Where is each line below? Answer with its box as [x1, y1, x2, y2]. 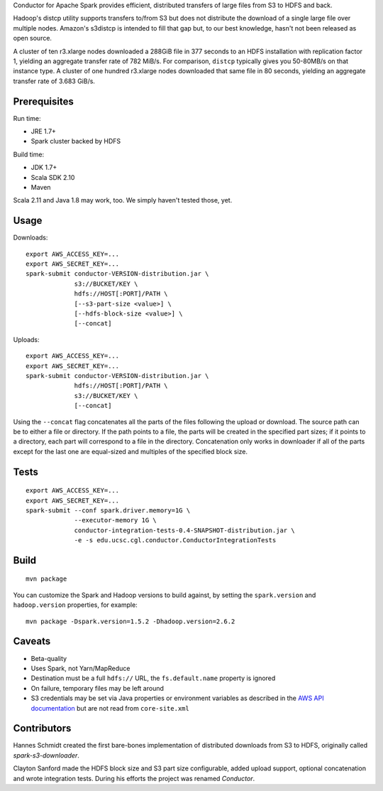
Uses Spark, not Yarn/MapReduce [30, 664, 131, 672]
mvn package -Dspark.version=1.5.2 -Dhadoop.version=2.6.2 [26, 617, 235, 625]
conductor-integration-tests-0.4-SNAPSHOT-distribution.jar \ [74, 526, 295, 534]
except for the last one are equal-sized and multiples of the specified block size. [13, 447, 248, 456]
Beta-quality [30, 654, 67, 662]
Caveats [13, 635, 51, 647]
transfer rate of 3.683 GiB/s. [13, 77, 96, 85]
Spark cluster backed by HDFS [30, 137, 121, 146]
